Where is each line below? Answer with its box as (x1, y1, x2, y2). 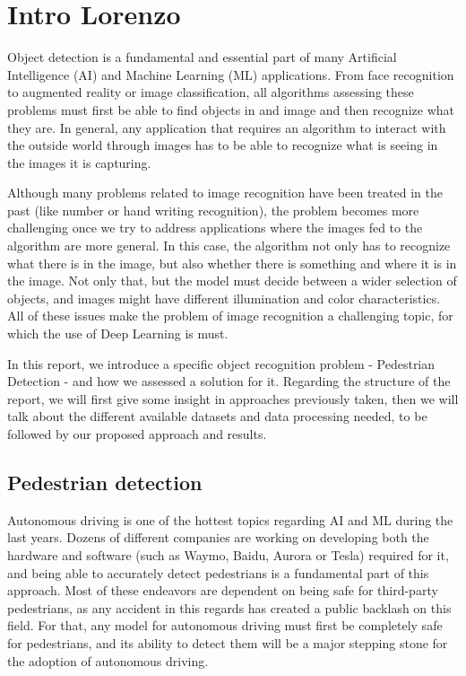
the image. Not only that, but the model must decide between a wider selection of (7, 271, 457, 290)
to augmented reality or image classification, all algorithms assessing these (7, 83, 414, 101)
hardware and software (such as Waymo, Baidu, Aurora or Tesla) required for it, (7, 545, 449, 564)
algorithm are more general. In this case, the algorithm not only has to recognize (7, 236, 451, 255)
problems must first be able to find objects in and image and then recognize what (7, 100, 454, 119)
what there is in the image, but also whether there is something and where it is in (7, 253, 457, 272)
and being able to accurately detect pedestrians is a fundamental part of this (7, 563, 429, 582)
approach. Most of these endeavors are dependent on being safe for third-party (7, 581, 438, 600)
